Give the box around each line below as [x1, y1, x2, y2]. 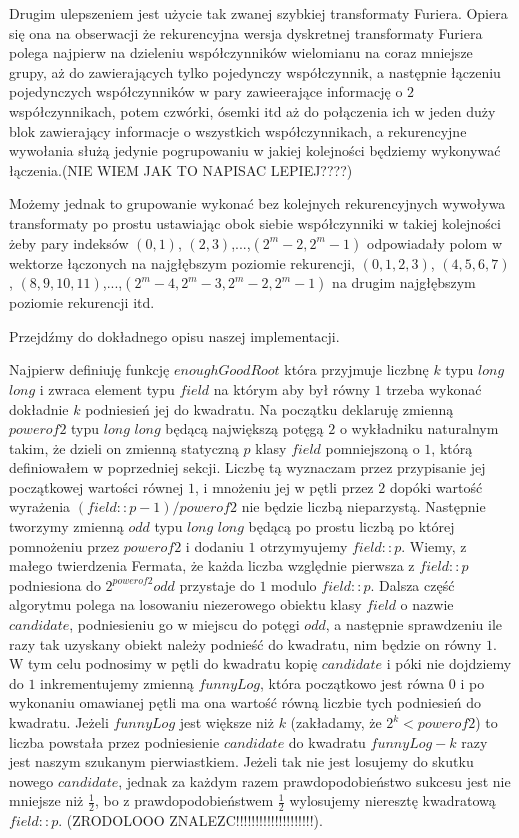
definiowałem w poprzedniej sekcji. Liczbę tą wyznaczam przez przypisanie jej [9, 457, 486, 478]
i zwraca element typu [39, 378, 175, 399]
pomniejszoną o [325, 437, 420, 458]
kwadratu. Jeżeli [9, 712, 109, 732]
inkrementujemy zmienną [40, 672, 194, 693]
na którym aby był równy [213, 378, 370, 399]
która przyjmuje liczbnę [284, 359, 429, 380]
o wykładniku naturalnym [339, 418, 499, 439]
